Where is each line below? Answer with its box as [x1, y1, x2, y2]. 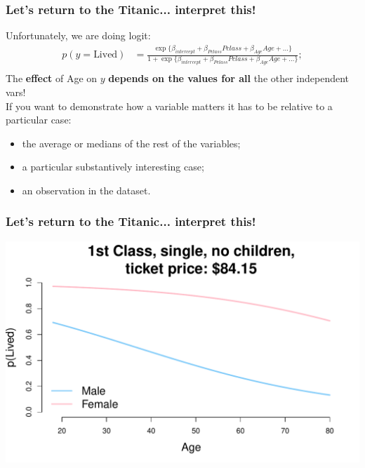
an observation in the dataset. [22, 182, 151, 197]
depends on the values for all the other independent [108, 71, 350, 86]
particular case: [6, 112, 72, 127]
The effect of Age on [6, 71, 98, 86]
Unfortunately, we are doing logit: [6, 28, 151, 43]
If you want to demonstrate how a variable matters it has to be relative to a [6, 98, 333, 113]
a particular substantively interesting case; [22, 159, 204, 174]
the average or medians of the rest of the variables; [22, 135, 241, 150]
